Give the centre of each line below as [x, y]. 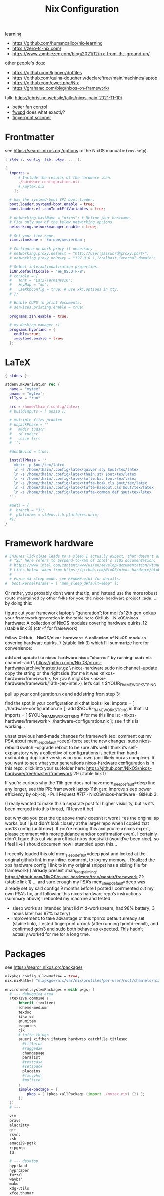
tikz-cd [26, 1017]
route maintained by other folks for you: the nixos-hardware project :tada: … [81, 598]
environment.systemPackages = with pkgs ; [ [50, 989]
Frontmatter [30, 137]
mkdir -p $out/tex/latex [39, 465]
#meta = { [19, 506]
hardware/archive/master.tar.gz [37, 668]
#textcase [32, 1062]
